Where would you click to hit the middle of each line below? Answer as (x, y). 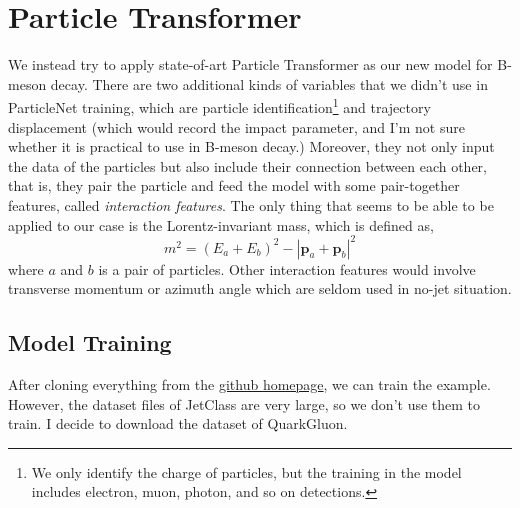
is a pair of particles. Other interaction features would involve (287, 268)
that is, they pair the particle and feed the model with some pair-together (234, 185)
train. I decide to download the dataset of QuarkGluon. (178, 423)
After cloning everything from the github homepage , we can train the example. (249, 384)
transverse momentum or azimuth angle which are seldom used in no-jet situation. (260, 288)
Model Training (90, 342)
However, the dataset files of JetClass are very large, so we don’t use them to (244, 403)
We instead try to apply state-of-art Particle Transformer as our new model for (250, 64)
